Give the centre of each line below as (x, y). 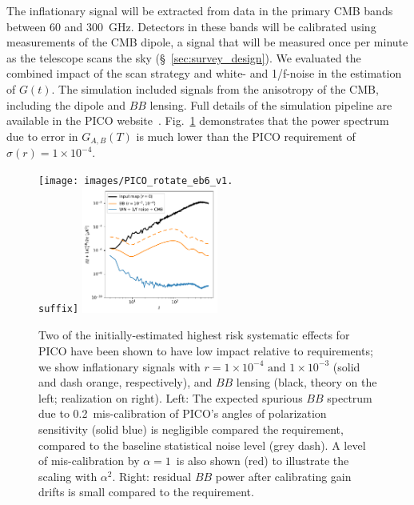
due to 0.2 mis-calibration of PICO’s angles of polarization (183, 413)
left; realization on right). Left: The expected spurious (171, 397)
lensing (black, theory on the (307, 382)
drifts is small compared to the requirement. (146, 492)
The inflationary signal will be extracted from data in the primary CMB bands (200, 10)
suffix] (59, 309)
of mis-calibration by (89, 461)
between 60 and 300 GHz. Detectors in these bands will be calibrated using (191, 26)
